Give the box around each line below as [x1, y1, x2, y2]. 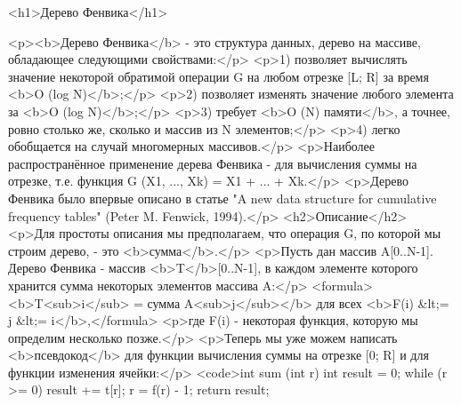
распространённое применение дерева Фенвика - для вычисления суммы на [8, 154, 417, 172]
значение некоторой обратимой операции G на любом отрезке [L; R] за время [8, 67, 429, 85]
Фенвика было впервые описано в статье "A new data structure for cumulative [8, 188, 437, 207]
